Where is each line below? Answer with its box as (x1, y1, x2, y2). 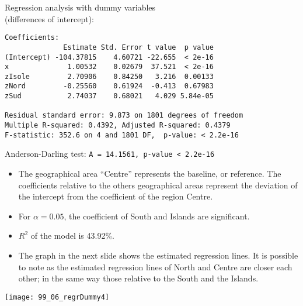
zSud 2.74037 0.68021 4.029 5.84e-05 (5, 92, 214, 101)
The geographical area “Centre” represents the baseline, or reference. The (18, 167, 281, 180)
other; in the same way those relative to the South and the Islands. (18, 272, 259, 284)
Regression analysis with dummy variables (5, 1, 156, 13)
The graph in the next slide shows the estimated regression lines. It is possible (18, 249, 298, 262)
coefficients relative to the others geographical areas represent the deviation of (18, 178, 298, 191)
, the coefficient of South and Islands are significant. (64, 209, 250, 222)
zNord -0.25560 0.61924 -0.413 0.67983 (5, 82, 214, 91)
